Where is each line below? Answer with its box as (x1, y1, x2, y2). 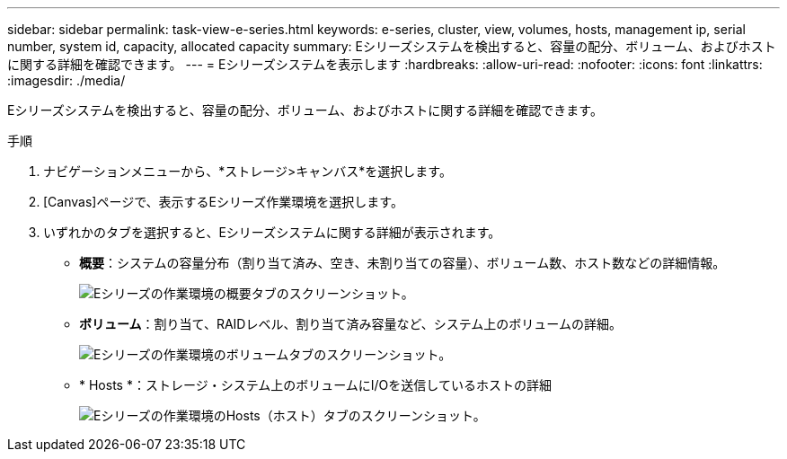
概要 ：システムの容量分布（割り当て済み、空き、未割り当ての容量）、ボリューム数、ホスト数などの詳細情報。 (79, 255, 726, 270)
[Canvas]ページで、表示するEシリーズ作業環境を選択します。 (43, 194, 403, 209)
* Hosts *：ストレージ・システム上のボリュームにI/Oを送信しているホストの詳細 (79, 377, 552, 393)
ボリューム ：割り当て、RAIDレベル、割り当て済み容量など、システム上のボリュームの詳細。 (79, 316, 622, 331)
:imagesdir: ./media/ (7, 73, 126, 88)
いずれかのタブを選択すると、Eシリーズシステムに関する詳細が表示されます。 (43, 225, 501, 240)
